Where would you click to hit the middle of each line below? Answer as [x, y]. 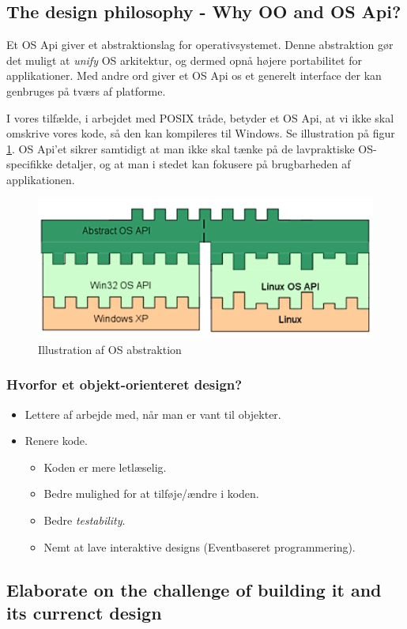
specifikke [30, 164]
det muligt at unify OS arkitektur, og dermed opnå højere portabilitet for [184, 60]
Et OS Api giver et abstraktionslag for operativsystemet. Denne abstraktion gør [200, 45]
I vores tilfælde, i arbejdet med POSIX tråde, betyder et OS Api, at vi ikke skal [200, 117]
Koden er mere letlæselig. [105, 467]
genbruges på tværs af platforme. [86, 90]
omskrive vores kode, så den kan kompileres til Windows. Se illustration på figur [201, 133]
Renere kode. [56, 441]
